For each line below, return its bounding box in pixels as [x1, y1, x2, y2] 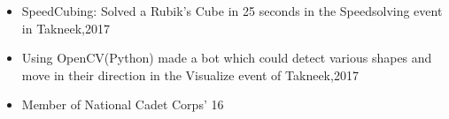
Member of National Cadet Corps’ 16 [21, 95, 224, 114]
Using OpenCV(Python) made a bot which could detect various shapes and [21, 48, 432, 67]
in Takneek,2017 [21, 19, 110, 37]
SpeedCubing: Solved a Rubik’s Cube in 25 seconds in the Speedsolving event [21, 2, 443, 19]
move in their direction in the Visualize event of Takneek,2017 [21, 65, 359, 84]
